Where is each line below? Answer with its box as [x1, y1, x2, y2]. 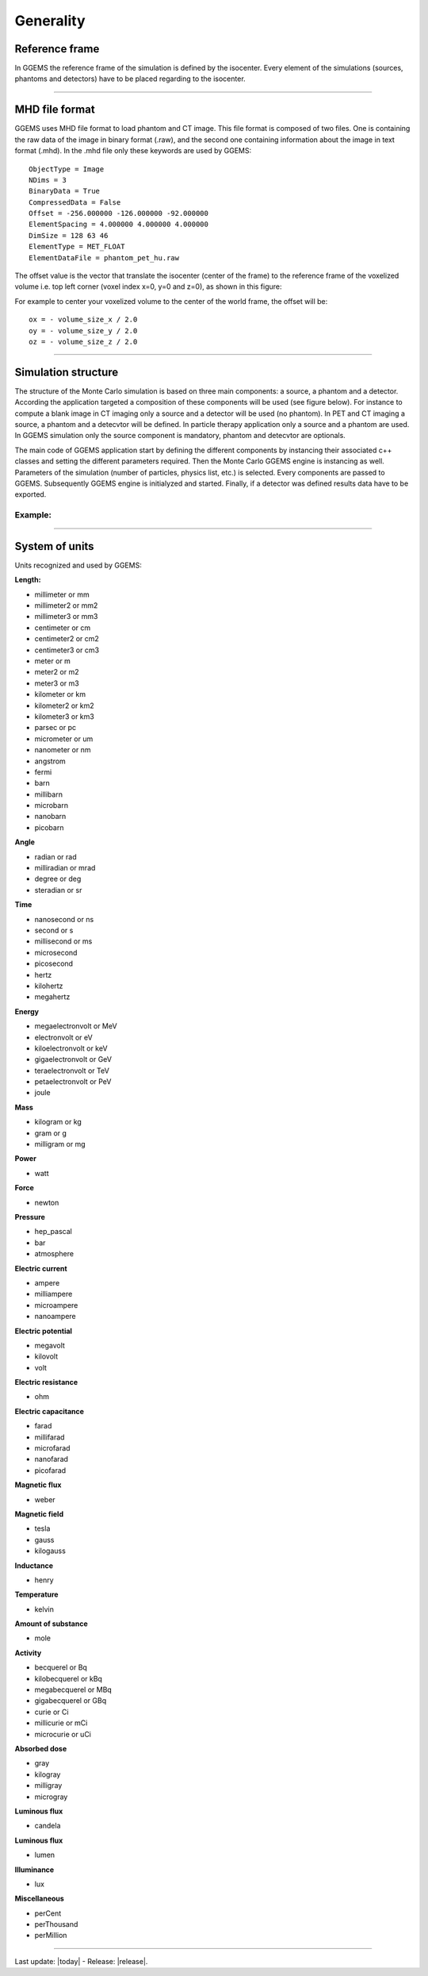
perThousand [34, 1920, 78, 1929]
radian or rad [34, 852, 77, 861]
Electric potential [14, 1326, 73, 1336]
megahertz [34, 992, 71, 1001]
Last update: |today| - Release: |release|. [14, 1956, 148, 1966]
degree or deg [34, 874, 82, 884]
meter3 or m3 [34, 679, 79, 688]
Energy [14, 1006, 40, 1016]
